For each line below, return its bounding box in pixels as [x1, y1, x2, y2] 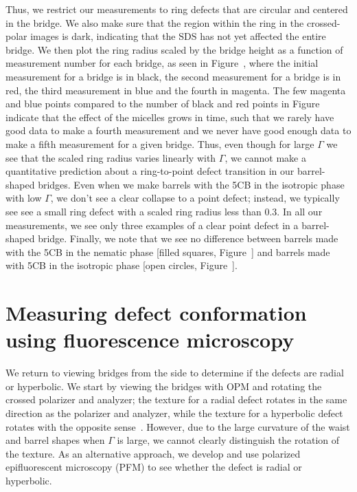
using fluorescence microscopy [5, 325, 295, 354]
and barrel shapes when [5, 433, 105, 447]
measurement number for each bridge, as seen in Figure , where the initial [5, 56, 319, 70]
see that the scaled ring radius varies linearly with [5, 150, 216, 164]
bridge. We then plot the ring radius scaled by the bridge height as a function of [5, 42, 343, 56]
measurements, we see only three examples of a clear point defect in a [5, 217, 299, 232]
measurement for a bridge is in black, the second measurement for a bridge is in [5, 69, 341, 83]
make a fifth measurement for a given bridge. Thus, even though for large [5, 136, 314, 151]
